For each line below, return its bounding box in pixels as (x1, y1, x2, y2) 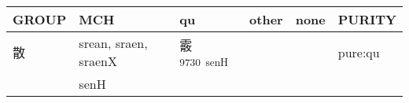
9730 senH (179, 53, 229, 69)
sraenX (79, 52, 117, 70)
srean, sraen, (79, 34, 148, 52)
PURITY (337, 10, 396, 28)
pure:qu (337, 42, 380, 61)
